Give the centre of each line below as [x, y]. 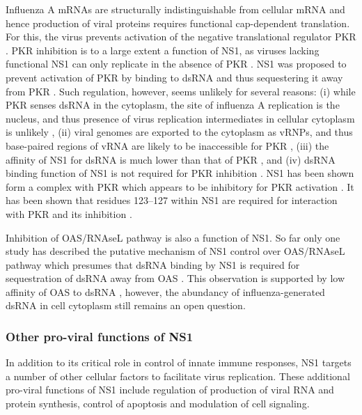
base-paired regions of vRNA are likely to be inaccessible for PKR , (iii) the [167, 145]
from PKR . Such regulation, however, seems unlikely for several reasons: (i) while [181, 91]
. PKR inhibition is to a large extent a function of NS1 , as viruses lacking [163, 50]
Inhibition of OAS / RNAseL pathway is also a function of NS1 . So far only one [173, 237]
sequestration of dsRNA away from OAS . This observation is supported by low [175, 278]
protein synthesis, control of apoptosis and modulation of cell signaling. [158, 404]
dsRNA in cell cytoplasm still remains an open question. [126, 305]
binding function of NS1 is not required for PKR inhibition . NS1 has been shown [180, 173]
